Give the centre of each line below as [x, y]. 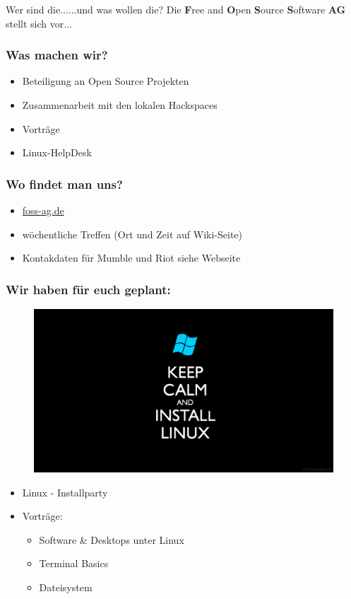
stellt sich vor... [39, 23]
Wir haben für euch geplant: [88, 289]
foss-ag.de [43, 210]
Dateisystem [66, 587]
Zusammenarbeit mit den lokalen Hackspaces [120, 105]
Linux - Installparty [65, 492]
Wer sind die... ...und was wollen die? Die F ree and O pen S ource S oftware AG [176, 9]
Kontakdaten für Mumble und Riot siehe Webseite [131, 258]
